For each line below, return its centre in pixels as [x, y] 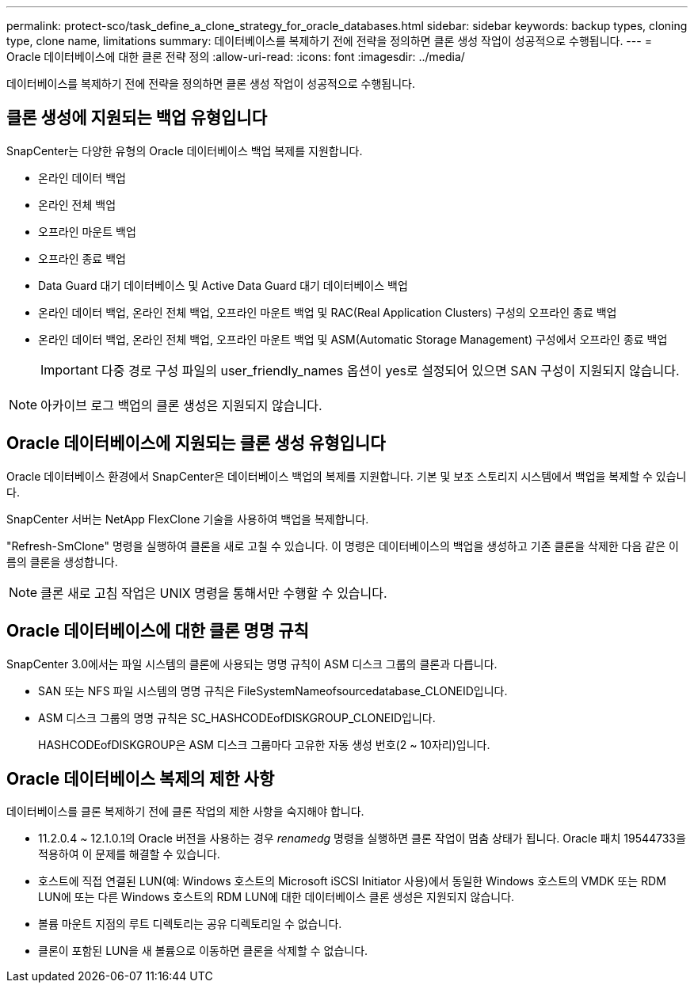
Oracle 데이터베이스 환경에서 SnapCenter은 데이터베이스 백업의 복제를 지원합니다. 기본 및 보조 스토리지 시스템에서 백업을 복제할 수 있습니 [347, 476]
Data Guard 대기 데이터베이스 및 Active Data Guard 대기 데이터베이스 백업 [223, 285]
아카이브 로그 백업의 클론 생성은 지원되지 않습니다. [181, 405]
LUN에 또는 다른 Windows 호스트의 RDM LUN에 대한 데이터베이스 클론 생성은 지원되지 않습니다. [276, 897]
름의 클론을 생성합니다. [62, 561]
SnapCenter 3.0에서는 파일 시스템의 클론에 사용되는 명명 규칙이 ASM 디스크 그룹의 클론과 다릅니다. [252, 664]
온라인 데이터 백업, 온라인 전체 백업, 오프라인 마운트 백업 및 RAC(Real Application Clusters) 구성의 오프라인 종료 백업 [328, 312]
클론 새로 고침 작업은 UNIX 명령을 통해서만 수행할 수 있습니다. [214, 593]
